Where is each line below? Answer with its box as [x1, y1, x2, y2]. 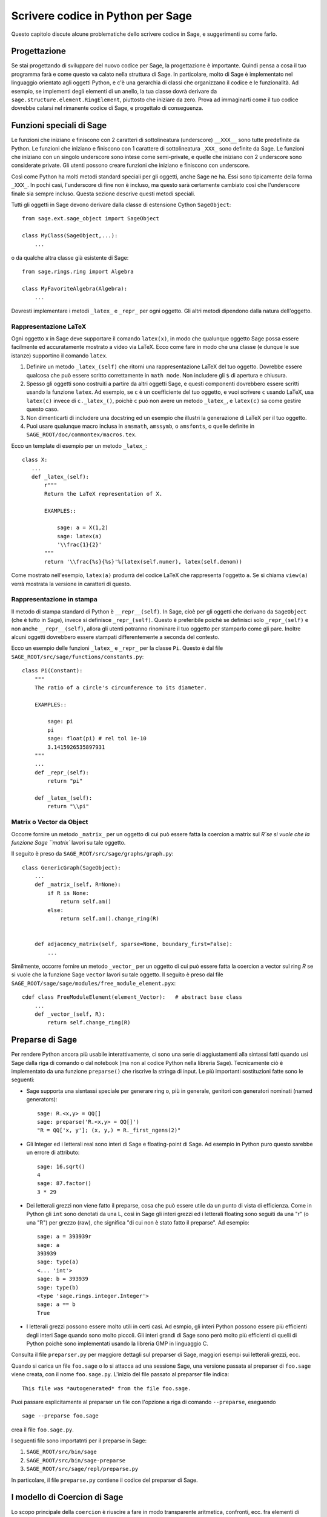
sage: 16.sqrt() [37, 1163, 85, 1170]
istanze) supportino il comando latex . [11, 352, 108, 359]
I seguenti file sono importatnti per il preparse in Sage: [11, 1437, 147, 1444]
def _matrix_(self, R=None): [34, 881, 121, 888]
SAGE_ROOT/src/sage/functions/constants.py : [11, 653, 144, 660]
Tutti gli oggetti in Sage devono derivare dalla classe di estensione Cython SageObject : [11, 201, 231, 209]
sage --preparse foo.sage [22, 1413, 99, 1419]
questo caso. [26, 405, 59, 413]
